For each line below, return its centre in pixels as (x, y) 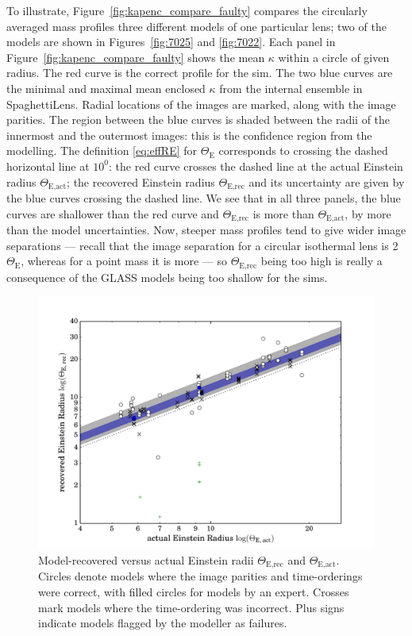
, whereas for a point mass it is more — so (124, 261)
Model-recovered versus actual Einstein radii (146, 559)
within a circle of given (334, 57)
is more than (283, 213)
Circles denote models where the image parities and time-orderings (200, 576)
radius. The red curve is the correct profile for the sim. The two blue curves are (200, 73)
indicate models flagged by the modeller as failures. (163, 623)
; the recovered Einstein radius (141, 181)
